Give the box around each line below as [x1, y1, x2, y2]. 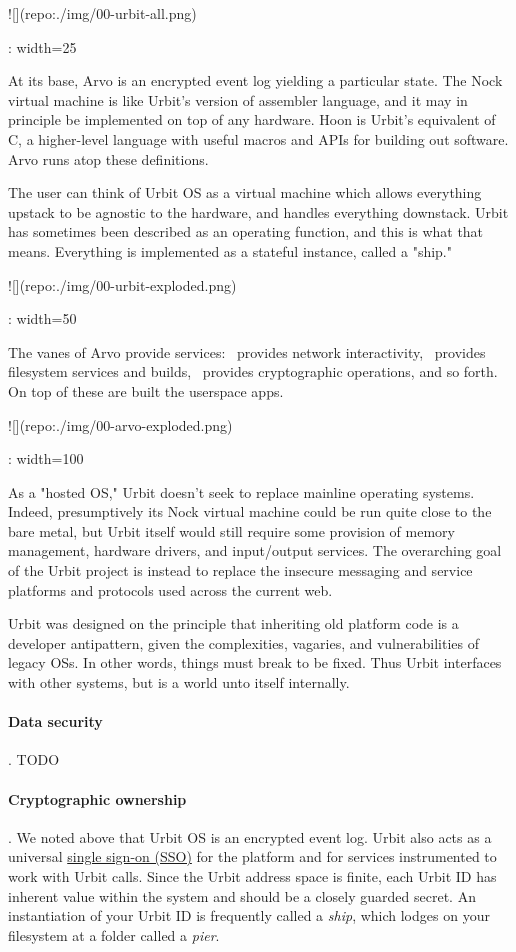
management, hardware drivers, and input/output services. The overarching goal [8, 540, 502, 561]
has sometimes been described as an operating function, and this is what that [8, 221, 484, 242]
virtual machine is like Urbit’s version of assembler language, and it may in [8, 89, 468, 110]
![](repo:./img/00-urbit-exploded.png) [8, 274, 237, 295]
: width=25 [8, 36, 77, 57]
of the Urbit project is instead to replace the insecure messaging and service [8, 560, 473, 581]
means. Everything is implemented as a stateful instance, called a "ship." [8, 240, 452, 261]
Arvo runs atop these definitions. [8, 148, 209, 169]
